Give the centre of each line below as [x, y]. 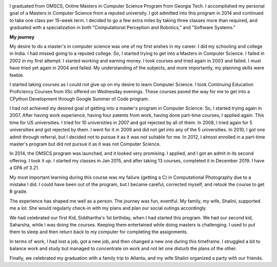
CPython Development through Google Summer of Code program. [79, 99]
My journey [22, 37]
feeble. [17, 75]
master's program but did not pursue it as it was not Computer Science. [85, 144]
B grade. [18, 192]
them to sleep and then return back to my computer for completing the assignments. [99, 232]
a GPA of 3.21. [24, 168]
